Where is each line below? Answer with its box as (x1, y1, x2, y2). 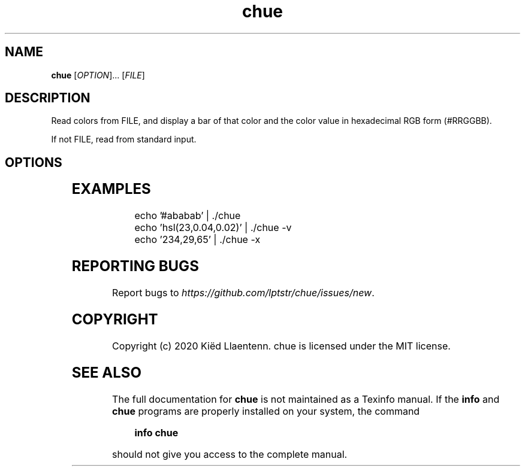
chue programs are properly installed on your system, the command (112, 405, 420, 417)
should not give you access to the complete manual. (112, 448, 348, 460)
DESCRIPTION (5, 90, 90, 106)
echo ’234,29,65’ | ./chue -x (134, 233, 261, 246)
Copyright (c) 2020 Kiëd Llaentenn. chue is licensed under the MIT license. (112, 339, 451, 352)
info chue (134, 426, 179, 439)
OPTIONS (5, 154, 62, 170)
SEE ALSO (71, 363, 142, 381)
